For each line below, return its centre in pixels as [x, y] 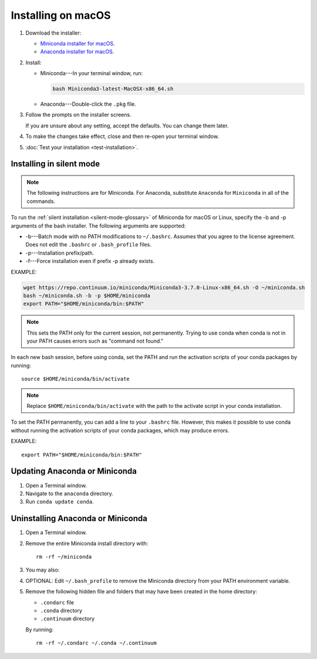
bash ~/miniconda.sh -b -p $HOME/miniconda [87, 295]
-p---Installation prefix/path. [60, 253]
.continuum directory [68, 619]
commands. [41, 201]
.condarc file [57, 602]
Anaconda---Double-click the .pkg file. [88, 104]
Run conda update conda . [60, 502]
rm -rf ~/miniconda [64, 557]
